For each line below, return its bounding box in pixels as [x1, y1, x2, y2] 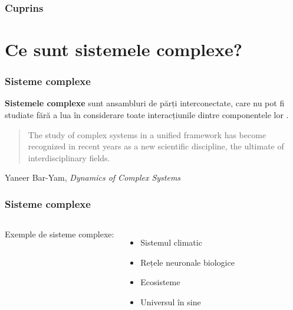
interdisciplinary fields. [28, 151, 110, 164]
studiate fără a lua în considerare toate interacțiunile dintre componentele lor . [5, 109, 289, 121]
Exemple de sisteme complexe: [5, 228, 114, 240]
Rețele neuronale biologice [140, 256, 235, 268]
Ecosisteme [140, 276, 180, 288]
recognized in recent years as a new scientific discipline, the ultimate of [28, 140, 284, 152]
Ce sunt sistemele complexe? [5, 37, 242, 61]
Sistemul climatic [140, 236, 202, 249]
